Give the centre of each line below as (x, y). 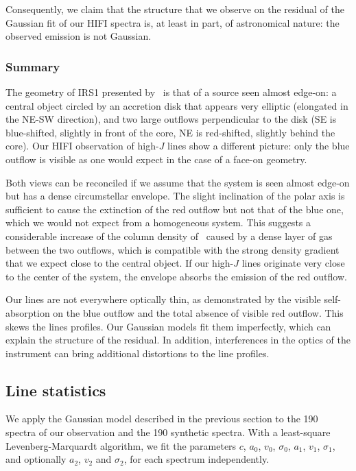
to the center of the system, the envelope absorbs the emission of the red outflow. (176, 276)
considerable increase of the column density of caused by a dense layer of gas (169, 236)
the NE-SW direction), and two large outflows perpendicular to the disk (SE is (171, 119)
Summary (33, 66)
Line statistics (56, 390)
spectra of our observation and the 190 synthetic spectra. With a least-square (168, 432)
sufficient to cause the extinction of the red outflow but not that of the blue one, (175, 209)
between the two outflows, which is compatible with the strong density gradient (173, 249)
